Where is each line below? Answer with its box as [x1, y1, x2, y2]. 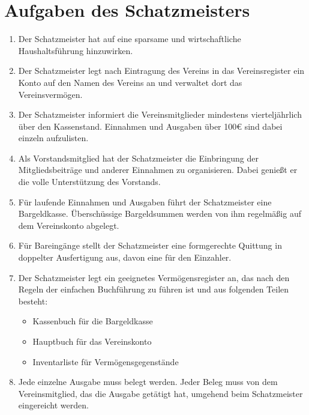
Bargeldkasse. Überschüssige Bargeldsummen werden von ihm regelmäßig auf [18, 207, 301, 220]
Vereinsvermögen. [18, 88, 83, 100]
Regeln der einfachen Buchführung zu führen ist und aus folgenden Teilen [18, 283, 289, 295]
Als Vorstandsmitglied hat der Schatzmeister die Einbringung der [18, 151, 259, 164]
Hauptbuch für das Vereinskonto [32, 335, 152, 347]
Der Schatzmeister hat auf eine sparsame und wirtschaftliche [18, 32, 241, 45]
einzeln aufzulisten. [18, 132, 89, 144]
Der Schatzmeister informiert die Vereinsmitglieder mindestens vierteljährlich [18, 108, 302, 121]
